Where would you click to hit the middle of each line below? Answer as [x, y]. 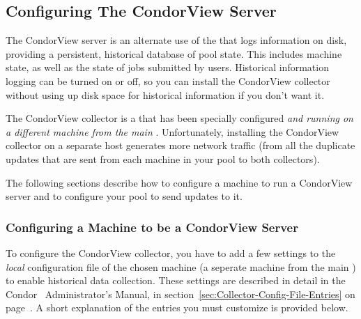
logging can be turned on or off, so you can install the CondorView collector [168, 80]
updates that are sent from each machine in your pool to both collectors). [163, 158]
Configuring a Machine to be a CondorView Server [152, 227]
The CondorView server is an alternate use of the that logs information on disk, [176, 40]
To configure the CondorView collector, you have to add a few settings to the [171, 252]
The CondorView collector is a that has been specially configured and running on [179, 118]
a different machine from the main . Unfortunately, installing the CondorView [172, 131]
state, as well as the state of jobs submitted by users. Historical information [167, 67]
